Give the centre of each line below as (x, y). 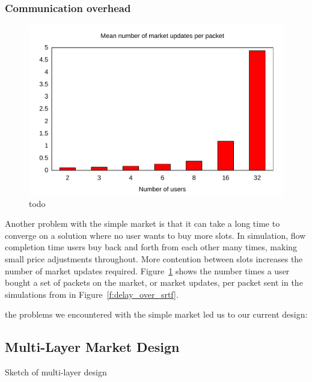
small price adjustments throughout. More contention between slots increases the (154, 258)
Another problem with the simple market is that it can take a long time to (142, 223)
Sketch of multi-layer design (56, 372)
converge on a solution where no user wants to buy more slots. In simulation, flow (155, 235)
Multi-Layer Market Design (92, 347)
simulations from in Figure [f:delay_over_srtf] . (92, 294)
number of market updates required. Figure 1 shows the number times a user (147, 270)
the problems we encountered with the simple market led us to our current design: (156, 314)
